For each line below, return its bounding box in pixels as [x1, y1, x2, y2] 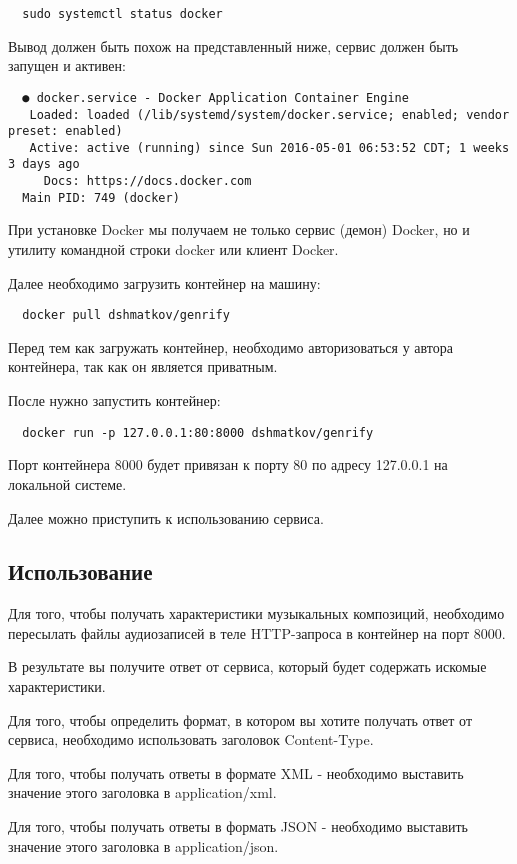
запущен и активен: [8, 55, 126, 76]
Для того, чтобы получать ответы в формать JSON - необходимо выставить [8, 816, 469, 837]
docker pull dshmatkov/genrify [22, 308, 230, 323]
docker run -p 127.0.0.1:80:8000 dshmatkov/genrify [22, 425, 374, 440]
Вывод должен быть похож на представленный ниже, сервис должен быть [8, 35, 459, 56]
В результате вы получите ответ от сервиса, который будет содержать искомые [8, 656, 487, 677]
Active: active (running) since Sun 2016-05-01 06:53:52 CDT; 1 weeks [29, 140, 510, 155]
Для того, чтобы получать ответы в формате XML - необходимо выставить [8, 762, 464, 783]
